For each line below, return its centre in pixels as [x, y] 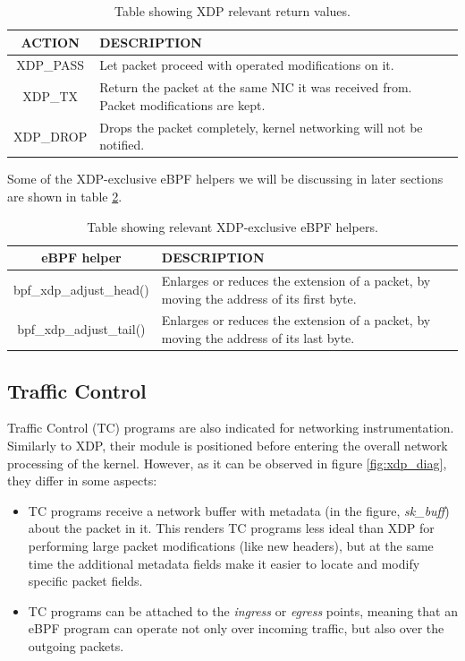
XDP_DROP [51, 136]
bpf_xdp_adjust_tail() [81, 329]
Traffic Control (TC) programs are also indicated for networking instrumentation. [231, 428]
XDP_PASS [50, 65]
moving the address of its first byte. [259, 298]
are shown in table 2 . [65, 196]
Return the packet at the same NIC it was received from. [256, 87]
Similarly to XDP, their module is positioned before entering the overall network [228, 445]
